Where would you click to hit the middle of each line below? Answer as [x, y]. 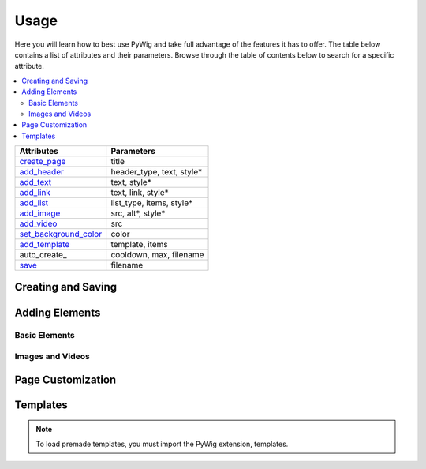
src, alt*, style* [138, 213]
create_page [43, 162]
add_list [34, 203]
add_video [38, 223]
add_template [45, 245]
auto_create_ [43, 255]
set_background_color [61, 234]
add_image [40, 213]
